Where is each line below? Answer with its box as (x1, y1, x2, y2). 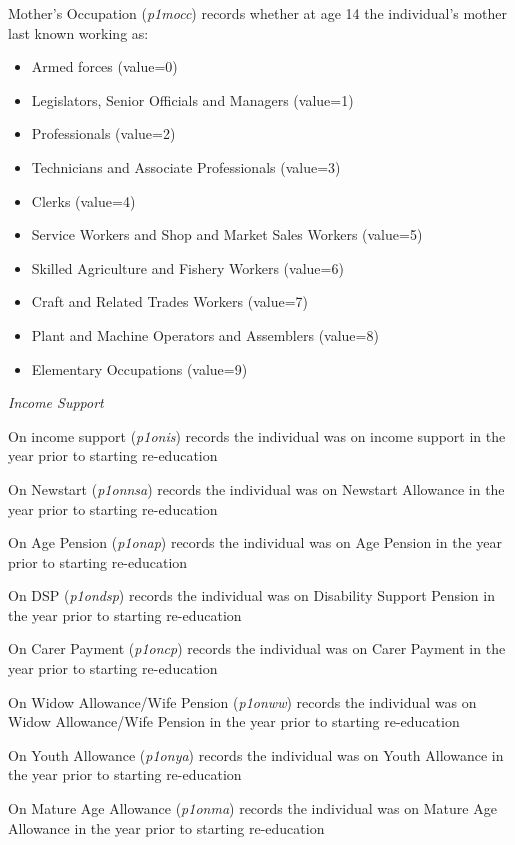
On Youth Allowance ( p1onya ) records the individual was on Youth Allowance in (8, 744, 504, 765)
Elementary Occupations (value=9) (31, 358, 248, 379)
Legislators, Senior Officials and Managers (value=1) (31, 89, 354, 110)
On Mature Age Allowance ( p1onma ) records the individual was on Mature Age (8, 798, 497, 819)
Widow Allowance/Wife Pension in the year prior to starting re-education (8, 711, 460, 732)
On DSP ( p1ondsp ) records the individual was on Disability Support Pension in (8, 585, 495, 606)
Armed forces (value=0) (31, 56, 178, 77)
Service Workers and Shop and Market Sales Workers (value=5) (31, 224, 423, 245)
